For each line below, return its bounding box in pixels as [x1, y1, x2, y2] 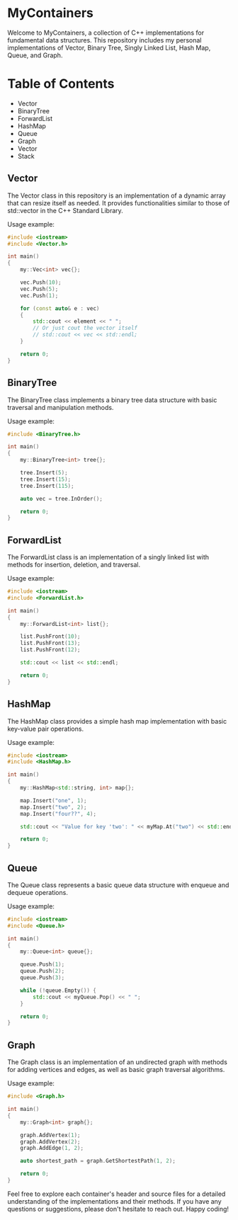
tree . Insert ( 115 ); [20, 482, 74, 489]
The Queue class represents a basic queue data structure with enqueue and [7, 880, 229, 889]
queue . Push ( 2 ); [20, 968, 65, 975]
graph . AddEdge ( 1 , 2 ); [20, 1145, 84, 1152]
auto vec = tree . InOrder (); [20, 495, 103, 502]
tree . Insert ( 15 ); [20, 476, 72, 483]
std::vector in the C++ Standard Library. [7, 206, 124, 215]
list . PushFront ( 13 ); [20, 639, 81, 647]
